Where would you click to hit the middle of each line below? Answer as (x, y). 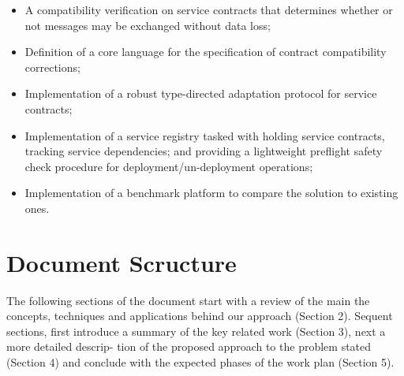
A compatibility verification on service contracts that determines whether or (209, 9)
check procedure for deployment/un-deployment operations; (169, 166)
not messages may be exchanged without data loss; (148, 25)
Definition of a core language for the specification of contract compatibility (206, 52)
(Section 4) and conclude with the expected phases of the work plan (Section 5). (200, 362)
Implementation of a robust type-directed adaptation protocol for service (201, 93)
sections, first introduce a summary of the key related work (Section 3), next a (196, 331)
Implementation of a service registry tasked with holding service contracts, (205, 135)
